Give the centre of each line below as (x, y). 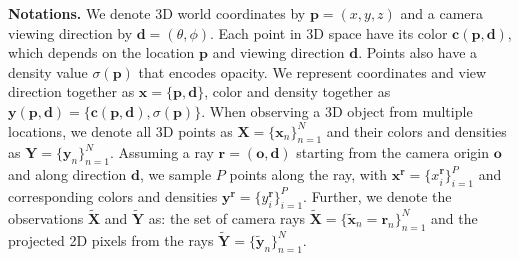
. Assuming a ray (161, 152)
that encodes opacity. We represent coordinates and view (312, 71)
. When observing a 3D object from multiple (337, 110)
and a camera (441, 13)
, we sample (175, 174)
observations (46, 217)
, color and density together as (297, 91)
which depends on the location (101, 52)
